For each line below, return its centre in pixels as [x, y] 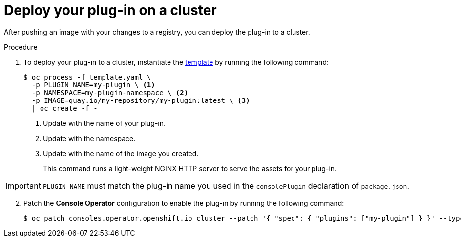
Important [23, 186]
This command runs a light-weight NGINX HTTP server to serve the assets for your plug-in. [190, 168]
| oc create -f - [64, 108]
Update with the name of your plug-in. [105, 123]
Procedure [21, 47]
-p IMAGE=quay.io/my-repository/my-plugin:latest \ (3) [141, 100]
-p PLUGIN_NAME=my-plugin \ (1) [93, 85]
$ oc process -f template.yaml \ [87, 77]
